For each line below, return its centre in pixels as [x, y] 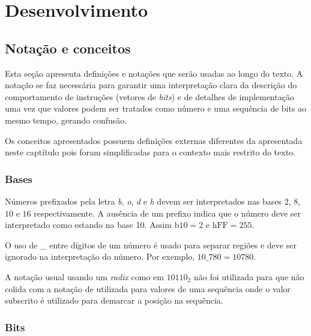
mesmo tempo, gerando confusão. [66, 120]
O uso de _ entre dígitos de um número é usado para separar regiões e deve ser [151, 244]
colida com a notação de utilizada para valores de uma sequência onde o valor [148, 288]
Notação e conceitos [68, 48]
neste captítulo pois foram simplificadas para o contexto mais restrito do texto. [150, 152]
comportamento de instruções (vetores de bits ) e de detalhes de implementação [149, 96]
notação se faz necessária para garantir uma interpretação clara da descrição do [151, 85]
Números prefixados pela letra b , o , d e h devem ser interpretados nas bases [143, 201]
